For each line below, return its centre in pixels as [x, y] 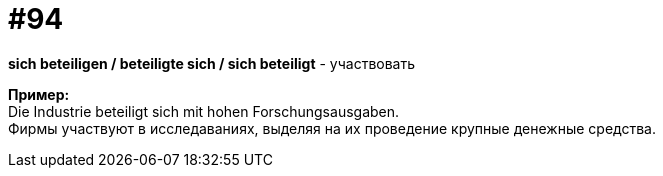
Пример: [39, 94]
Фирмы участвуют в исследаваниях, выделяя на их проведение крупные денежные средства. [332, 128]
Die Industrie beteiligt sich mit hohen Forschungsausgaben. [204, 111]
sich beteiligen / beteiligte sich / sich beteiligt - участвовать [212, 63]
